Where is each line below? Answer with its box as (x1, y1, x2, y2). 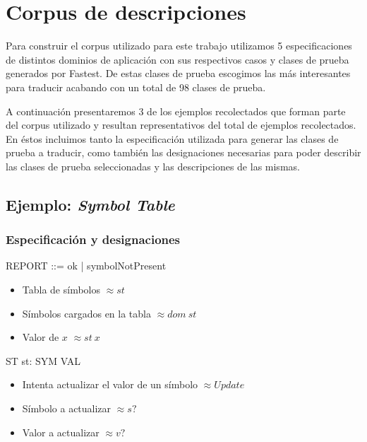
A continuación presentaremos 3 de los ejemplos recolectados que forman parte (6, 103, 346, 118)
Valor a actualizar (22, 424, 100, 439)
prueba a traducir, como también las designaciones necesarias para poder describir (6, 145, 361, 160)
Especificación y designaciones (6, 231, 181, 248)
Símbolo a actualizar (22, 401, 112, 416)
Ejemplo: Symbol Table (6, 193, 175, 215)
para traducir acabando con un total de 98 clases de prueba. (6, 79, 266, 94)
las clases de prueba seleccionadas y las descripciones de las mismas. (6, 158, 300, 173)
